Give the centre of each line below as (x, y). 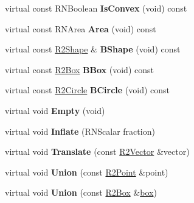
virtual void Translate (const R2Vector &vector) (97, 151)
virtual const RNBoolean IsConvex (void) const (96, 8)
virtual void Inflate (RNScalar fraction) (80, 131)
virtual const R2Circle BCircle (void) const (88, 90)
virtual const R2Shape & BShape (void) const (93, 49)
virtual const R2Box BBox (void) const (79, 69)
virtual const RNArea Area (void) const (81, 28)
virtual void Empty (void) (55, 110)
